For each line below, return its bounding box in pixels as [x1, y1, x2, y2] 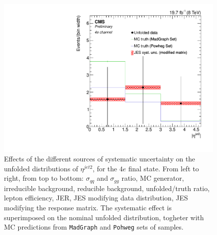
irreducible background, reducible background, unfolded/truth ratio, [4, 183, 210, 193]
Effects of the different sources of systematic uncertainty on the [4, 154, 195, 164]
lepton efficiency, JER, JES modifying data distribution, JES [4, 193, 188, 203]
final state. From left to [128, 163, 199, 173]
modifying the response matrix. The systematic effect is [4, 202, 172, 213]
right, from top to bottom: [4, 173, 84, 183]
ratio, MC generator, [121, 173, 184, 183]
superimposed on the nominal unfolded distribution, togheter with [4, 212, 204, 222]
